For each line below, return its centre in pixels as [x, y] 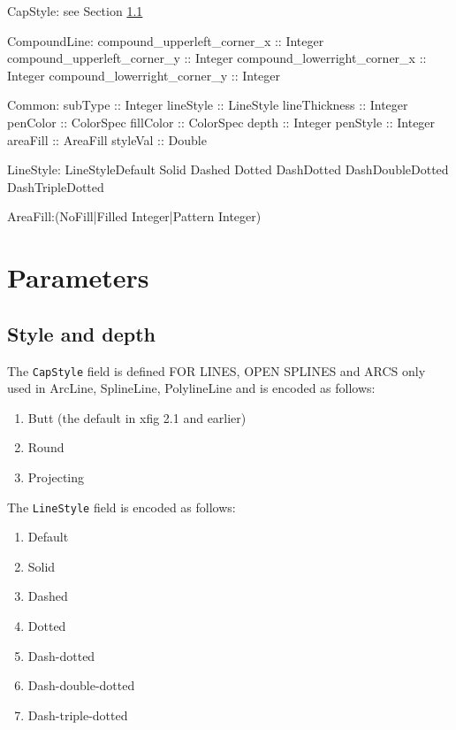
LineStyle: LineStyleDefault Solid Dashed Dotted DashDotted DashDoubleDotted [228, 169]
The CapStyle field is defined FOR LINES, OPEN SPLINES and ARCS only [217, 370]
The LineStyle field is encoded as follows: [122, 507]
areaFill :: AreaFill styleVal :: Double [107, 139]
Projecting [56, 476]
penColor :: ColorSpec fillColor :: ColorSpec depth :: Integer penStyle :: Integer [221, 122]
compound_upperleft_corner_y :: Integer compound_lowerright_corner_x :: [217, 58]
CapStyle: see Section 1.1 [75, 11]
